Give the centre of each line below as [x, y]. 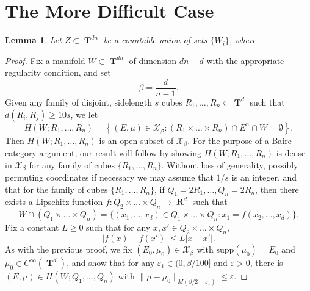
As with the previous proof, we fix [69, 249]
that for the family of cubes [56, 189]
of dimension [153, 60]
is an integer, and [264, 177]
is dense [291, 153]
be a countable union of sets [155, 40]
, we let [84, 114]
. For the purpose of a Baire [240, 140]
